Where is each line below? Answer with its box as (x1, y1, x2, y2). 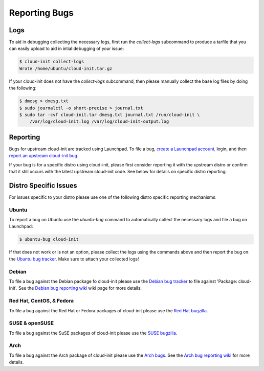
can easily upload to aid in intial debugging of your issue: (9, 46, 124, 51)
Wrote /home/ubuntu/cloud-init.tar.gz (19, 66, 112, 71)
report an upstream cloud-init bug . (9, 153, 79, 159)
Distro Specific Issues (9, 181, 78, 189)
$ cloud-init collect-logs (19, 59, 84, 65)
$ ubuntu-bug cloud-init (19, 236, 79, 242)
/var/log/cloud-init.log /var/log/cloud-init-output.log (29, 119, 169, 124)
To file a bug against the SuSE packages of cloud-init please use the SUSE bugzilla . (9, 330, 177, 336)
